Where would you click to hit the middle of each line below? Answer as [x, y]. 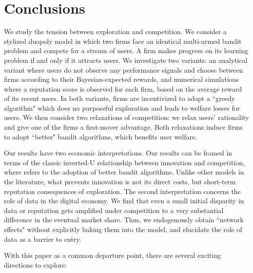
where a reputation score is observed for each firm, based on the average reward [123, 88]
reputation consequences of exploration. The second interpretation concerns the [122, 191]
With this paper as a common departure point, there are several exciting [112, 255]
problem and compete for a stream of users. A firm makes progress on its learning [126, 50]
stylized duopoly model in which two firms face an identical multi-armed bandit [123, 41]
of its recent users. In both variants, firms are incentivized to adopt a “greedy [120, 98]
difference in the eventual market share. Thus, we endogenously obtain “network [124, 220]
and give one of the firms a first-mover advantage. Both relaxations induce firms [123, 127]
